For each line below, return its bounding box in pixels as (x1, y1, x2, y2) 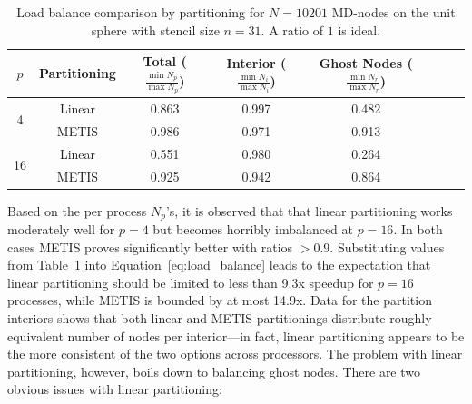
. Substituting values (329, 237, 445, 256)
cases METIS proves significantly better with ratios (7, 237, 293, 256)
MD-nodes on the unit (331, 3, 456, 21)
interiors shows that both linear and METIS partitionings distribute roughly (7, 309, 432, 328)
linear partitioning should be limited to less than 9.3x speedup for (7, 272, 374, 291)
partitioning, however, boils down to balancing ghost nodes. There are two (7, 361, 421, 380)
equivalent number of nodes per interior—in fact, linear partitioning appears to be (7, 326, 465, 345)
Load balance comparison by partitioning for (16, 3, 265, 21)
